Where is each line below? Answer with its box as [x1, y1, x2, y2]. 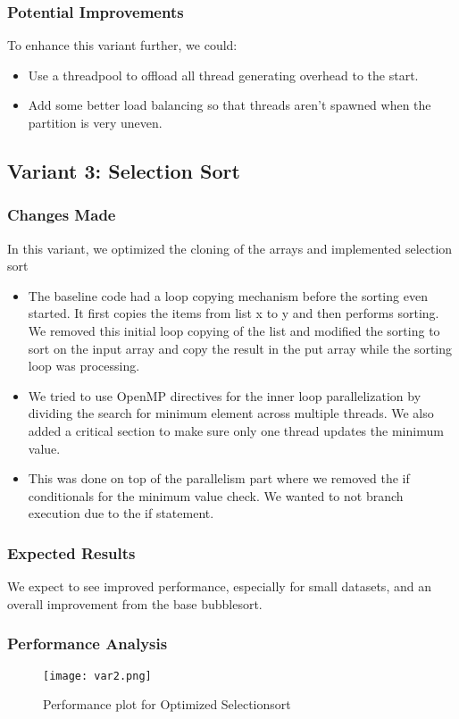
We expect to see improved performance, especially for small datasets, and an [7, 577, 431, 596]
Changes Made [7, 204, 116, 226]
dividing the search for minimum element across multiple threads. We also [28, 404, 434, 422]
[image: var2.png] [43, 669, 152, 682]
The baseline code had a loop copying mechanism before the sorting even [28, 286, 428, 305]
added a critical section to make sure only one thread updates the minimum [28, 421, 444, 439]
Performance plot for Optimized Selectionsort [43, 695, 291, 714]
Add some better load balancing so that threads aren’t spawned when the [28, 96, 431, 114]
